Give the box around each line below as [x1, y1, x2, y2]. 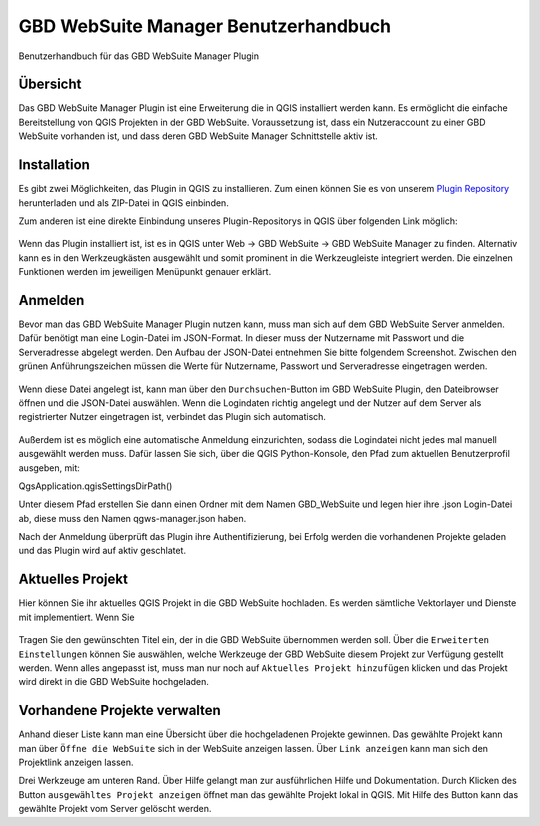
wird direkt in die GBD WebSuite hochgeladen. [18, 676, 210, 688]
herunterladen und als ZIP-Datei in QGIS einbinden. [18, 196, 229, 209]
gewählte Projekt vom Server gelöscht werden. [18, 803, 212, 815]
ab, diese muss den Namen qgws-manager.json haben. [18, 512, 247, 524]
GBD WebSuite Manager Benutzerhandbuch [18, 15, 392, 37]
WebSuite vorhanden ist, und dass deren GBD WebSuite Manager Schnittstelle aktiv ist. [18, 130, 379, 142]
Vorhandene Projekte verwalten [18, 702, 222, 719]
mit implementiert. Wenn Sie [18, 611, 135, 623]
